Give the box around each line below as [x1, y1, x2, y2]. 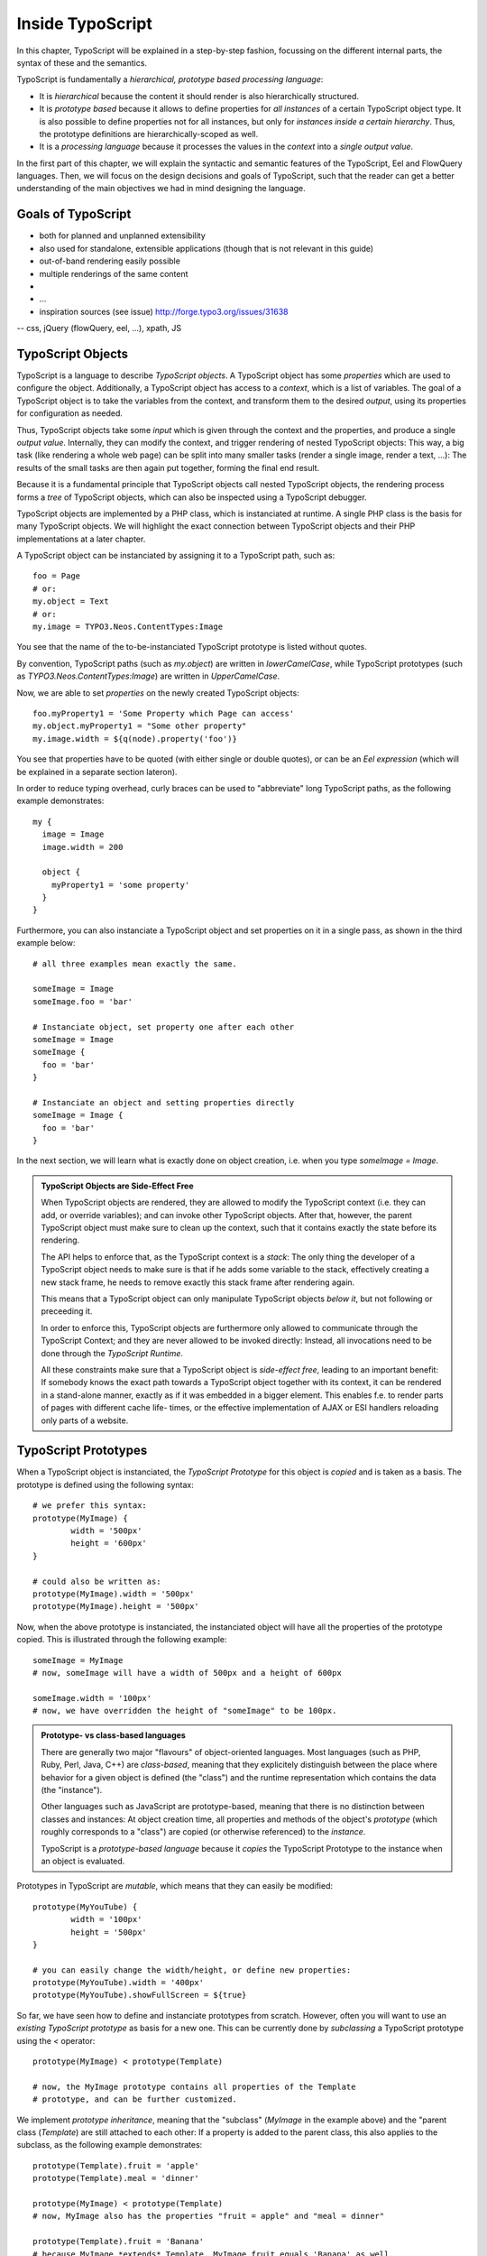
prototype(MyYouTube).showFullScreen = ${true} [32, 1990, 247, 2001]
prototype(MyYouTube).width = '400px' [32, 1977, 205, 1988]
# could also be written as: [32, 1576, 161, 1586]
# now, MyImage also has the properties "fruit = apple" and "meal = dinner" [32, 2211, 385, 2222]
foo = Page [32, 571, 81, 581]
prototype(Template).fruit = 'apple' [32, 2160, 200, 2170]
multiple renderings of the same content [39, 268, 188, 279]
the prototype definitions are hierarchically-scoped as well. [39, 128, 259, 139]
